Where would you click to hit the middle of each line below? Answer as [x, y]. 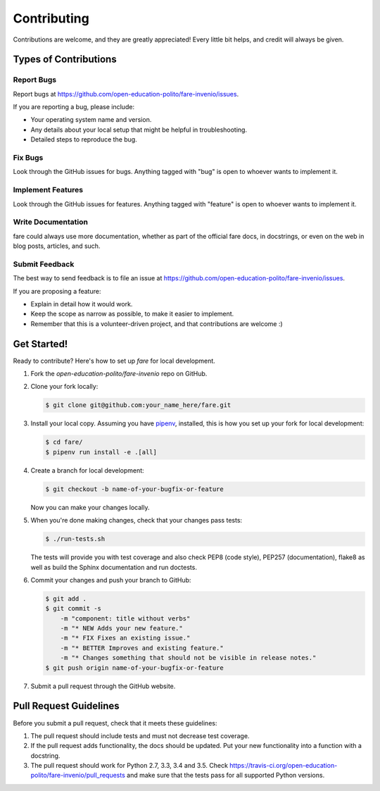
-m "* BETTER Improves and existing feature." [142, 648]
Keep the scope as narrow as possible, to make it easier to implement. [132, 314]
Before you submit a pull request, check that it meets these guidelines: [115, 723]
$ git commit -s [74, 609]
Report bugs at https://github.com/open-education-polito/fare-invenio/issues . [126, 94]
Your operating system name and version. [91, 120]
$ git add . [66, 598]
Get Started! [40, 344]
